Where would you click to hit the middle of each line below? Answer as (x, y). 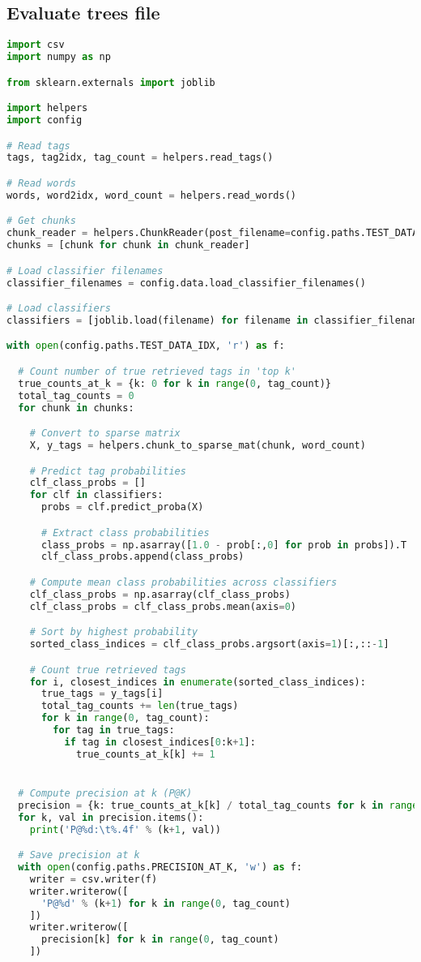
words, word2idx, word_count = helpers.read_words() (151, 195)
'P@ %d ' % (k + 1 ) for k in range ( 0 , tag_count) (166, 903)
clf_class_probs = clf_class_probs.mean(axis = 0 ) (163, 606)
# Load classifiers (59, 309)
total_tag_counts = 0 (76, 395)
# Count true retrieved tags (108, 670)
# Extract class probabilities (125, 533)
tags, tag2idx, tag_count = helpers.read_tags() (140, 158)
